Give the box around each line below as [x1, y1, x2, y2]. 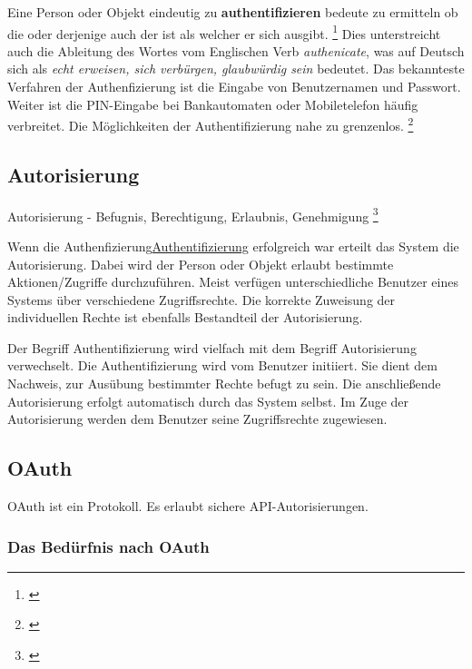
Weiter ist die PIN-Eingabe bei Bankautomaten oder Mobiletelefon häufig [7, 94, 418, 113]
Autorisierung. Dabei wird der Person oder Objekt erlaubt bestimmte [7, 254, 394, 273]
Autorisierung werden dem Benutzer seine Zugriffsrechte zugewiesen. [7, 409, 388, 428]
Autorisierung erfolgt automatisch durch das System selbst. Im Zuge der [7, 391, 409, 410]
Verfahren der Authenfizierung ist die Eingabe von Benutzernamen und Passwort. [7, 77, 461, 96]
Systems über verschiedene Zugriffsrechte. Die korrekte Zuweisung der [7, 290, 396, 309]
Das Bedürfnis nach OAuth [7, 535, 210, 557]
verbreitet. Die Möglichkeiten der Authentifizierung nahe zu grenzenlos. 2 [7, 113, 414, 134]
